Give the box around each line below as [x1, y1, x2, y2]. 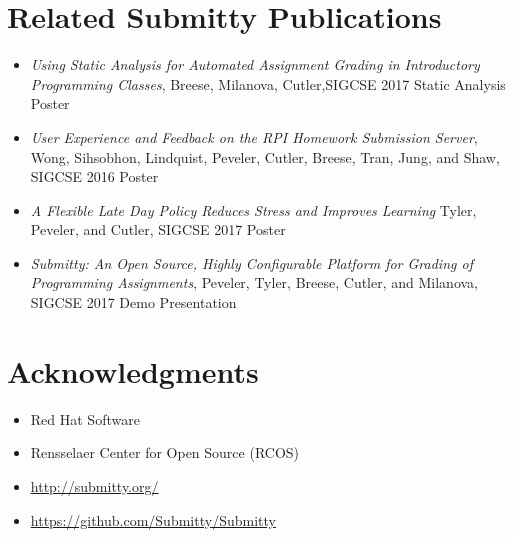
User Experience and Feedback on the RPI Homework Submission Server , [30, 126, 478, 147]
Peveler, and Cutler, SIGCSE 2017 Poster [30, 219, 286, 240]
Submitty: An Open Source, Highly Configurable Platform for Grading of [30, 252, 473, 273]
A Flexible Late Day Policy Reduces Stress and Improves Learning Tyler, [30, 199, 477, 220]
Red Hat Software [30, 408, 140, 429]
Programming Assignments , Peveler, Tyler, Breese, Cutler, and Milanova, [30, 272, 479, 293]
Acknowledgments [7, 350, 259, 391]
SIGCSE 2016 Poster [30, 166, 159, 187]
